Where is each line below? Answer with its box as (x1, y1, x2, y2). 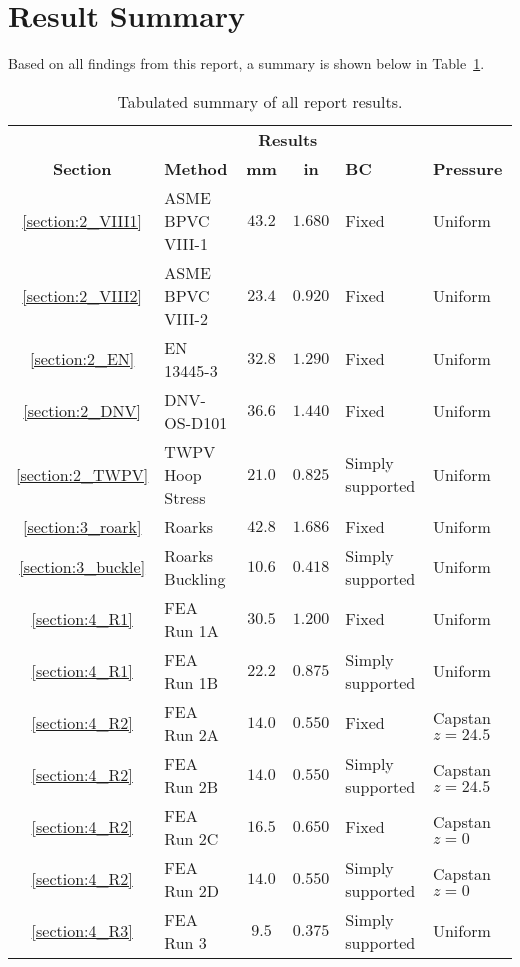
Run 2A (164, 722, 219, 746)
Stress (164, 485, 206, 509)
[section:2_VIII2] (22, 283, 142, 307)
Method (164, 156, 228, 180)
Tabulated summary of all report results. (117, 89, 403, 113)
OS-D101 (164, 410, 228, 434)
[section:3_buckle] (19, 555, 146, 579)
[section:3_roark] (22, 514, 142, 538)
